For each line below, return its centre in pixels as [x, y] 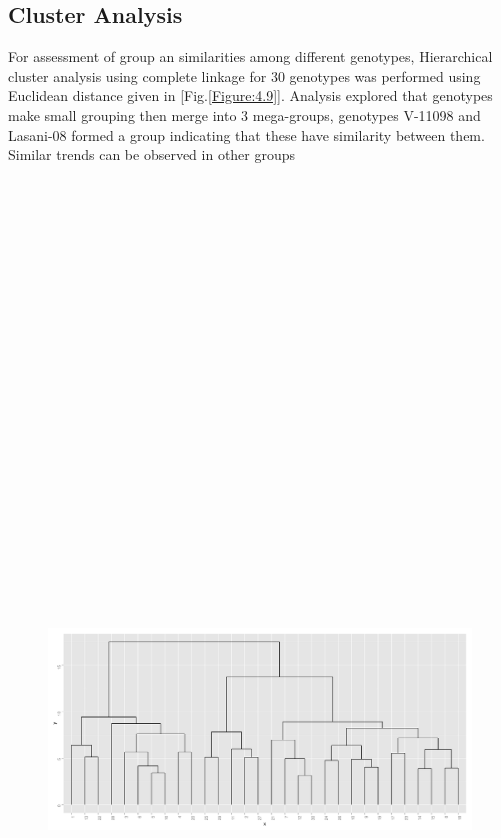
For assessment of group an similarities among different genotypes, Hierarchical [250, 56]
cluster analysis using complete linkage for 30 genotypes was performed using [244, 75]
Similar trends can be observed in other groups [152, 154]
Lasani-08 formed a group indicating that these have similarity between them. [246, 134]
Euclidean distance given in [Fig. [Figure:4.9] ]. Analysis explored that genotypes [250, 95]
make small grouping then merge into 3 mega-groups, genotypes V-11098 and [244, 114]
